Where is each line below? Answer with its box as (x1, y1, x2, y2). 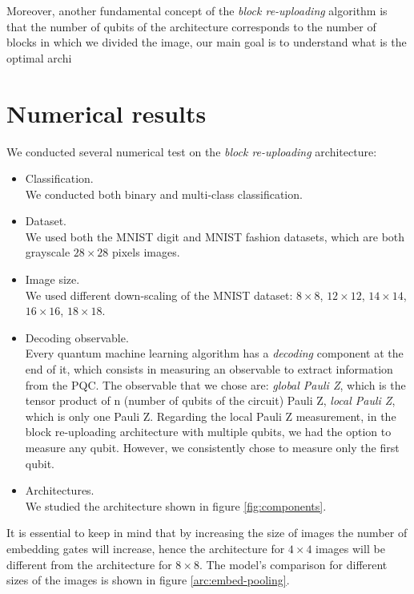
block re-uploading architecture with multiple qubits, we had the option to (25, 423, 392, 440)
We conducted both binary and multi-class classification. (25, 185, 303, 202)
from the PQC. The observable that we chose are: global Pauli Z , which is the (25, 376, 406, 393)
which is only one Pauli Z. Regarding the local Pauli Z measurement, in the (25, 407, 396, 424)
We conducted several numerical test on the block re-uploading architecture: (6, 143, 377, 160)
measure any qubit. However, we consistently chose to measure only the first (25, 439, 400, 455)
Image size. (25, 271, 80, 288)
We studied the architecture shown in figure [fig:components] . (25, 497, 327, 514)
